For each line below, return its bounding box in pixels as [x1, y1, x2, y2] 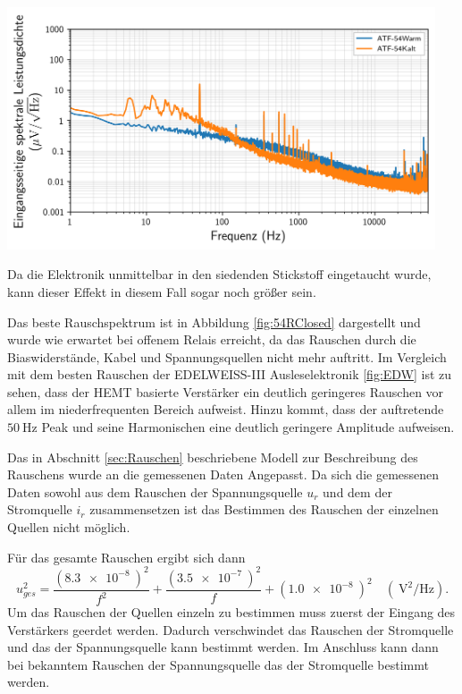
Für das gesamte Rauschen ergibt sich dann [7, 547, 246, 566]
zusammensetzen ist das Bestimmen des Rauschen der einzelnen [89, 500, 439, 519]
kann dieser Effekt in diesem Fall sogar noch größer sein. [7, 282, 316, 300]
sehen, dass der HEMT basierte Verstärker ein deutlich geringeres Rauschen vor [7, 382, 444, 401]
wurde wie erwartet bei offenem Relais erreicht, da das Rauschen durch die [7, 330, 416, 349]
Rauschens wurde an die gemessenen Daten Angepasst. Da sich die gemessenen [7, 465, 440, 484]
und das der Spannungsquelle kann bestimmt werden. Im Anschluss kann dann [7, 638, 439, 656]
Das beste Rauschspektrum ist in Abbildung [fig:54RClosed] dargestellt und [7, 312, 421, 331]
